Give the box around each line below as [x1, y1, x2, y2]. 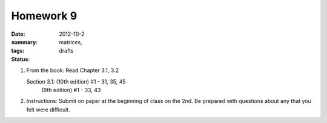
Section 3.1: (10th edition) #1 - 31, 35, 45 [26, 78, 127, 85]
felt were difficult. [26, 106, 71, 113]
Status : [11, 55, 30, 63]
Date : [11, 30, 25, 38]
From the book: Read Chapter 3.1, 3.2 [26, 67, 119, 74]
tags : [11, 47, 25, 55]
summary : [11, 38, 38, 45]
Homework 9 [11, 9, 78, 22]
